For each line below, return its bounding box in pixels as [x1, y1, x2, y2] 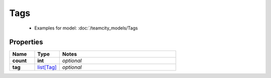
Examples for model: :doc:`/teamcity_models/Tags [34, 25, 138, 31]
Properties [9, 38, 43, 46]
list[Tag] [37, 64, 57, 71]
